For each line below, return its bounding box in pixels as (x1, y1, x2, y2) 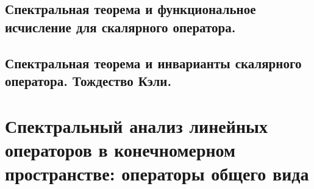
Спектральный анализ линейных (5, 113, 268, 138)
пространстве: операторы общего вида (5, 160, 309, 185)
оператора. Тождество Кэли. (5, 71, 172, 90)
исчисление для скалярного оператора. (5, 17, 236, 36)
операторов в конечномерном (5, 137, 236, 162)
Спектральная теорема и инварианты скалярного (5, 53, 302, 72)
